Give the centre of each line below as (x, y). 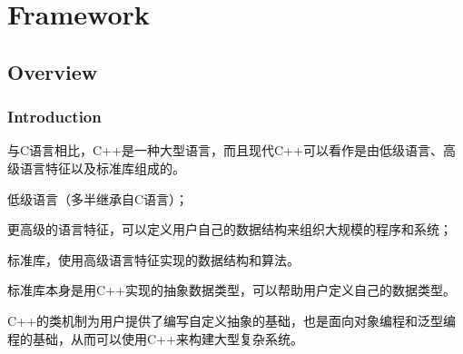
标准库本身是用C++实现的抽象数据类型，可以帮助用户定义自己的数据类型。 (231, 290)
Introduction (54, 117)
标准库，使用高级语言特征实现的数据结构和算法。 (153, 259)
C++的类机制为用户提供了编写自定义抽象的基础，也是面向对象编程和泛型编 (231, 320)
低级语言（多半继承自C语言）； (98, 198)
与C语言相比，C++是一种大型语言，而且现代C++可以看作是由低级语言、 (225, 150)
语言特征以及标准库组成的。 (102, 167)
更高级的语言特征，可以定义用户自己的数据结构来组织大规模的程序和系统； (230, 229)
